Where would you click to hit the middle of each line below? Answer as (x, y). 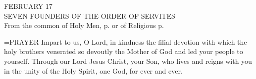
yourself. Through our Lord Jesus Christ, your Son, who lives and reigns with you (128, 61)
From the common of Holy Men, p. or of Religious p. (84, 25)
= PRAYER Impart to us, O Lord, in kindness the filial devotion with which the (126, 41)
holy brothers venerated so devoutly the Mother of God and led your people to (124, 51)
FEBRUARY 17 (28, 6)
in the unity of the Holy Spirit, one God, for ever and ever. (93, 70)
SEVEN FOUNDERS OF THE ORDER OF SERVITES (90, 15)
